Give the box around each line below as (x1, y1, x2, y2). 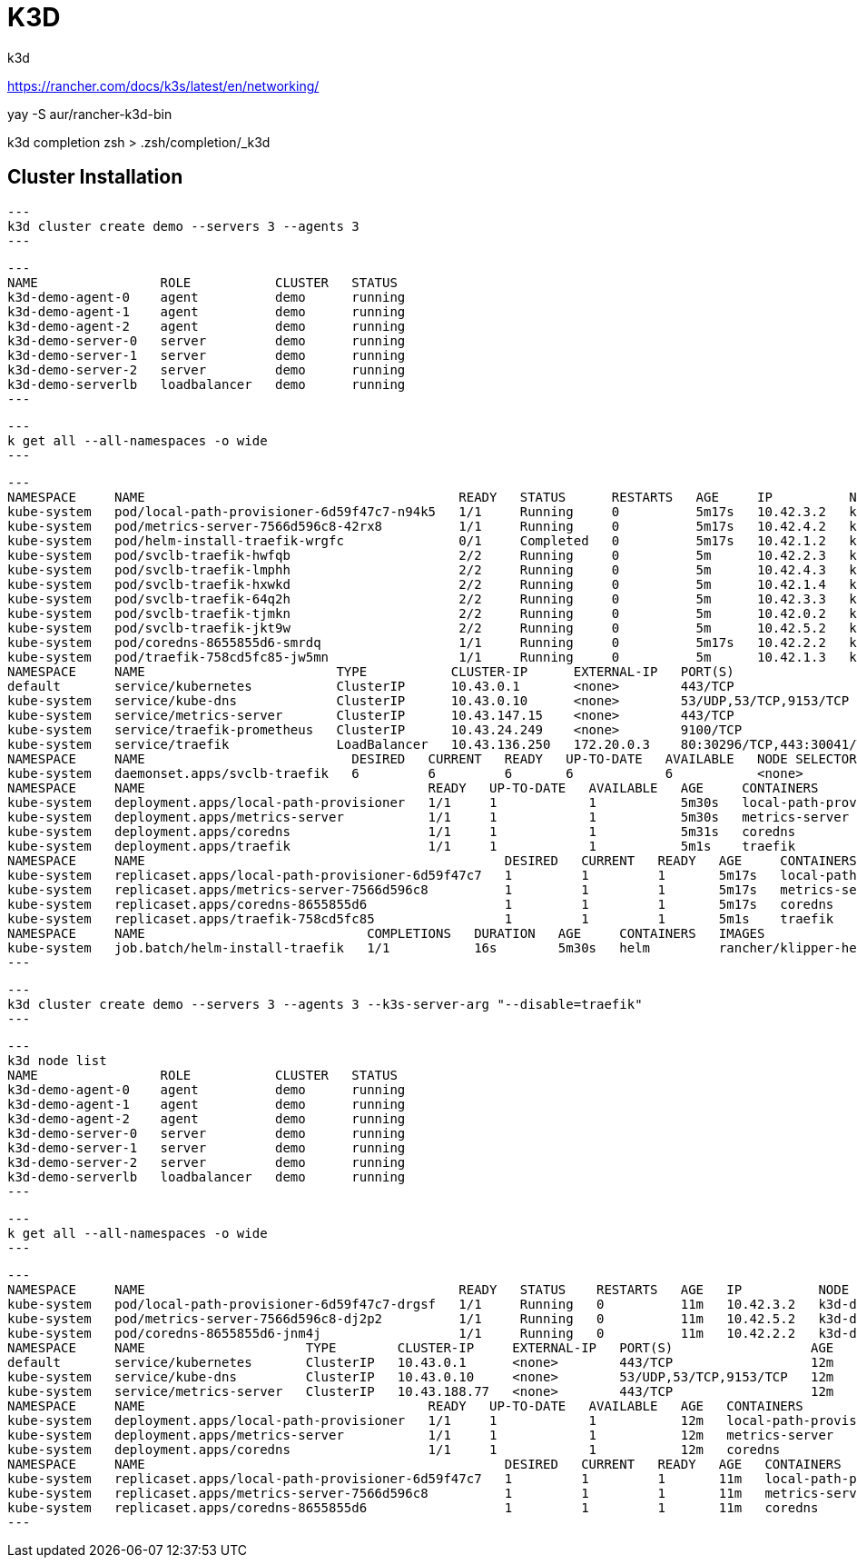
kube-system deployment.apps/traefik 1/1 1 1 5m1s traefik (7, 838, 796, 853)
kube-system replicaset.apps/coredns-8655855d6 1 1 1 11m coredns (7, 1500, 819, 1515)
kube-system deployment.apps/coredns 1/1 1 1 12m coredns (7, 1441, 781, 1457)
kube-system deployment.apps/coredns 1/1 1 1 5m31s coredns (7, 823, 796, 839)
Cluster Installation (7, 165, 183, 189)
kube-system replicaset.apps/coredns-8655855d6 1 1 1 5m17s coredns (7, 896, 834, 912)
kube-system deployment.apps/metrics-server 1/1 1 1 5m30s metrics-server (7, 809, 850, 824)
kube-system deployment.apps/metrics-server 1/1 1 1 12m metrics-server (7, 1427, 834, 1442)
